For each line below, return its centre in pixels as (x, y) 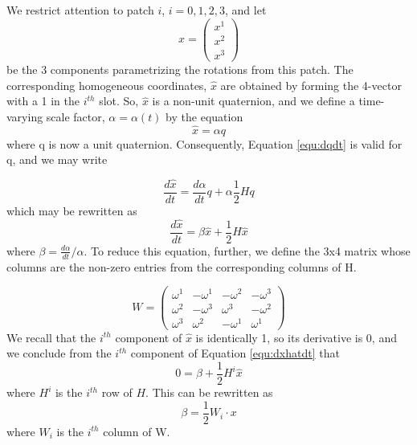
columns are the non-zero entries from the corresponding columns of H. (182, 266)
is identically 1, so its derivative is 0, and (296, 337)
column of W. (137, 431)
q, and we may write (57, 159)
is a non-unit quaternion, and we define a (253, 101)
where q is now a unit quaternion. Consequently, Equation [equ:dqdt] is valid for (204, 143)
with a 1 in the (43, 101)
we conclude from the (59, 353)
